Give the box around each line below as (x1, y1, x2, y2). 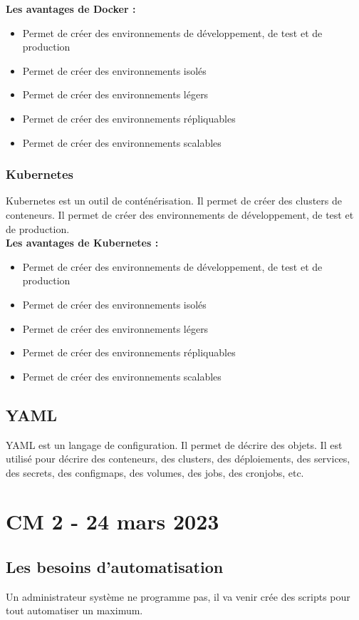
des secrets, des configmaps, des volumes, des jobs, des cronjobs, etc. (6, 465, 304, 480)
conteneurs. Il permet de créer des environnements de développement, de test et (6, 207, 354, 222)
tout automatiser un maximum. (6, 603, 143, 618)
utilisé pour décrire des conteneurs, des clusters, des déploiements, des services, (6, 451, 350, 466)
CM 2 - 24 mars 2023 (6, 507, 219, 536)
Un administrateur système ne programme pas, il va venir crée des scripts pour (6, 589, 350, 604)
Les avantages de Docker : (6, 1, 136, 16)
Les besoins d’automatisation (6, 556, 224, 578)
